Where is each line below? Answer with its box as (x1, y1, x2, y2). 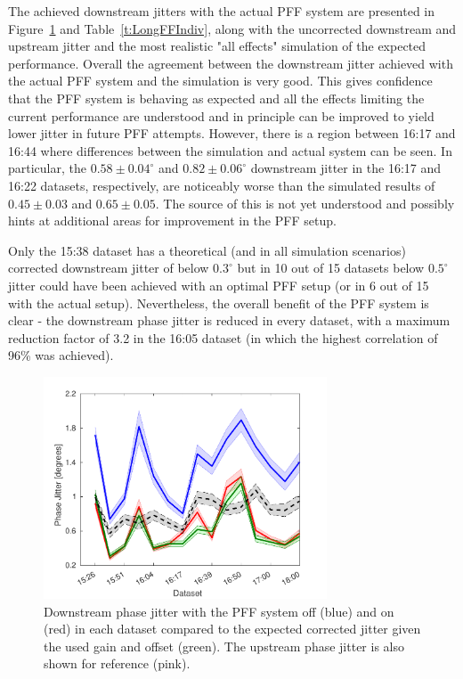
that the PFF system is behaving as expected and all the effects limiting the (8, 88, 425, 107)
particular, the (8, 159, 86, 177)
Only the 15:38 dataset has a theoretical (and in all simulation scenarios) (8, 241, 406, 259)
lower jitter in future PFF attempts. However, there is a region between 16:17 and (8, 124, 456, 143)
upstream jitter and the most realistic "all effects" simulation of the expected (8, 37, 426, 55)
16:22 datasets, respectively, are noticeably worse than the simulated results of (8, 176, 435, 194)
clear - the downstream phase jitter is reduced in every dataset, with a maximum (8, 311, 451, 330)
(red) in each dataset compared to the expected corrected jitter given (44, 619, 421, 638)
